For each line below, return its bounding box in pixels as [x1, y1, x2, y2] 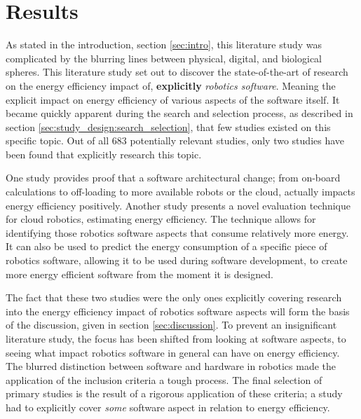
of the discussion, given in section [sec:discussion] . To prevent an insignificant [6, 317, 337, 332]
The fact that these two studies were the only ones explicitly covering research [6, 290, 342, 305]
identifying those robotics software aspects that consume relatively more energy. [6, 225, 349, 240]
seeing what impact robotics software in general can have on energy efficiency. [6, 345, 340, 359]
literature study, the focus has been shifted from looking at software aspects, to [6, 331, 346, 345]
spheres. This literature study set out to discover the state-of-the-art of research [6, 64, 348, 79]
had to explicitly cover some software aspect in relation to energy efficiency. [6, 399, 330, 414]
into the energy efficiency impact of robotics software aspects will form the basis [6, 303, 350, 318]
